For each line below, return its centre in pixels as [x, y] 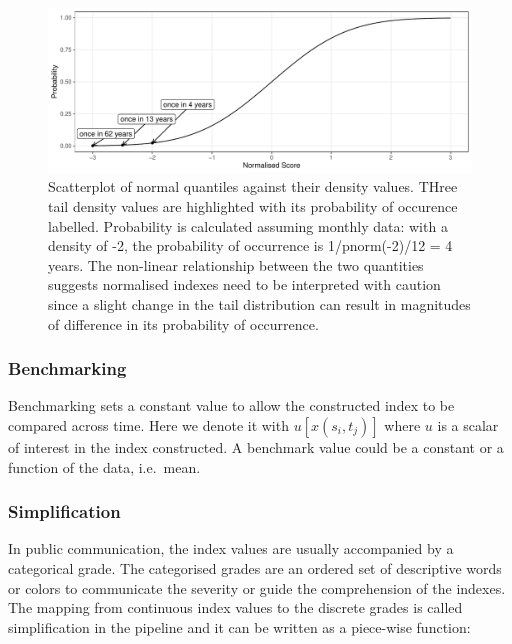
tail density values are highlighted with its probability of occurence [253, 205]
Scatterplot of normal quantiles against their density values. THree [253, 186]
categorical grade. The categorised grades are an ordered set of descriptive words [255, 567]
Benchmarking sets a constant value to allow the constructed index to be [231, 405]
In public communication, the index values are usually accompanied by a [231, 548]
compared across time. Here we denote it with [148, 424]
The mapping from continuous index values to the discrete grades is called [235, 607]
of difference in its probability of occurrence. [183, 323]
